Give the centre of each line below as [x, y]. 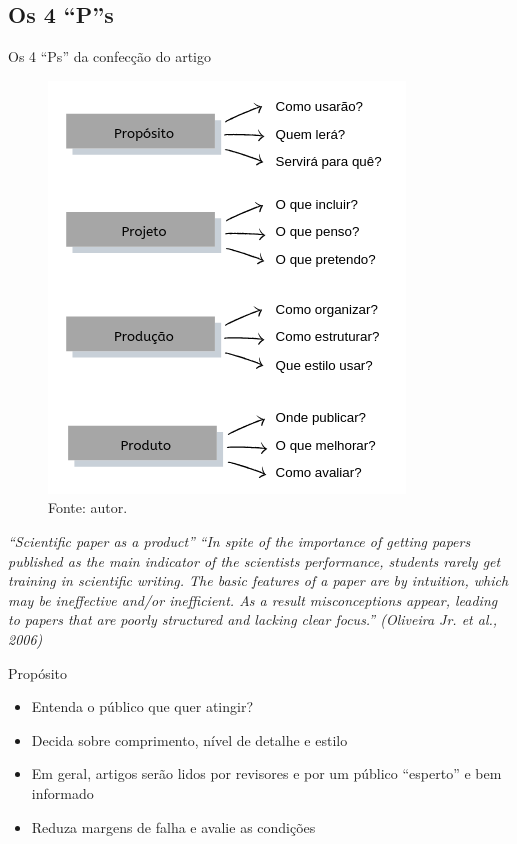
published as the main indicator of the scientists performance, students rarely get [254, 560]
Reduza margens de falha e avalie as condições [173, 826]
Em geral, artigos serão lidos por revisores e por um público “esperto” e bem [266, 773]
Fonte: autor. [88, 507]
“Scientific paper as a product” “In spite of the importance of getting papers [239, 540]
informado [62, 792]
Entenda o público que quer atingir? [142, 706]
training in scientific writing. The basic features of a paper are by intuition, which [258, 580]
